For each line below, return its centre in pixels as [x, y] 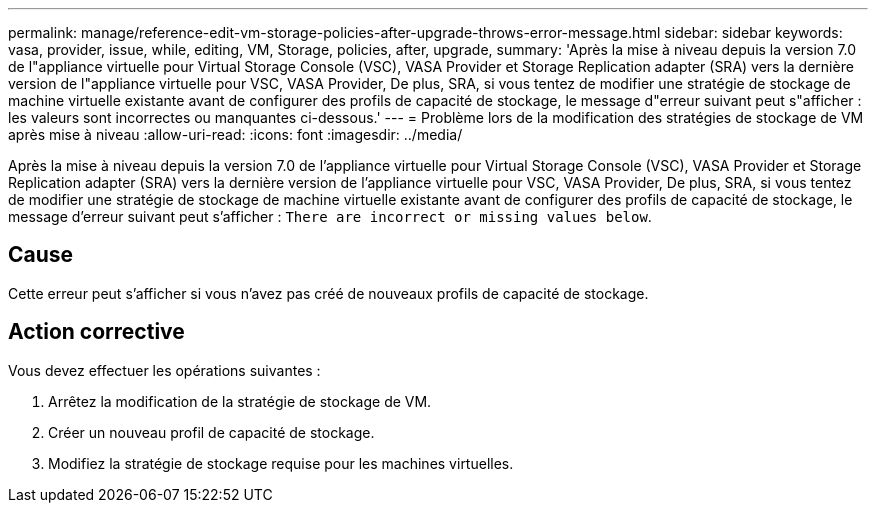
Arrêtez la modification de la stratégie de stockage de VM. [240, 401]
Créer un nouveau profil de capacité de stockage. [211, 432]
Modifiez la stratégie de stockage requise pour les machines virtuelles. [281, 463]
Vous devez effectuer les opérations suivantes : [164, 370]
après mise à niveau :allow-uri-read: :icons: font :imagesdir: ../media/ [235, 134]
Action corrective [96, 332]
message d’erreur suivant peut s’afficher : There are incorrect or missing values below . [330, 216]
